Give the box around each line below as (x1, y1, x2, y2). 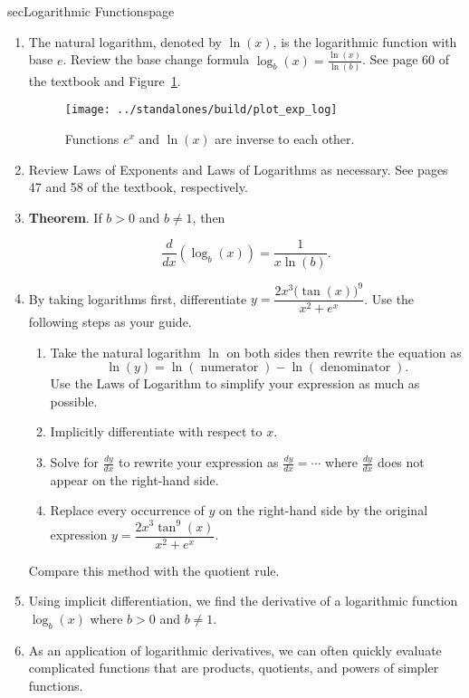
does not (377, 453, 425, 472)
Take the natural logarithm (50, 342, 201, 361)
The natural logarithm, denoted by (28, 32, 223, 51)
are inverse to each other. (215, 129, 355, 148)
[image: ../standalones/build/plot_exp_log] (64, 103, 338, 117)
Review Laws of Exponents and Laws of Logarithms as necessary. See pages (28, 159, 448, 178)
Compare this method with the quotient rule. (28, 560, 280, 579)
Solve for (50, 453, 99, 472)
